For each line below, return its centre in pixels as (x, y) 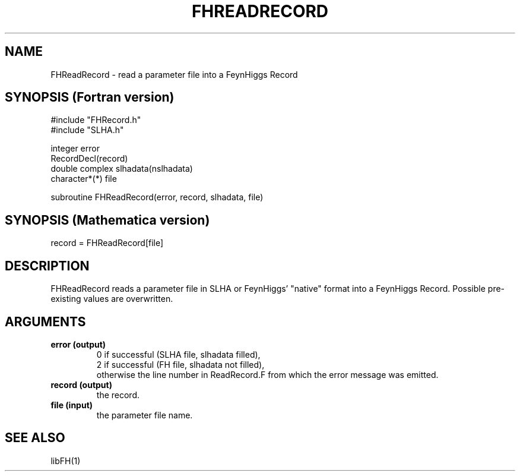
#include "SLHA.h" (87, 130)
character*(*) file (84, 179)
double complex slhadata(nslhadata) (122, 169)
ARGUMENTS (45, 321)
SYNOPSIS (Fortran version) (90, 97)
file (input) (72, 405)
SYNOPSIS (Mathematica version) (107, 220)
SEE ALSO (35, 438)
